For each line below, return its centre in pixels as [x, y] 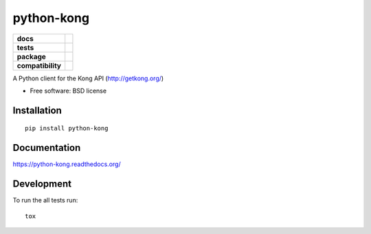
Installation [37, 110]
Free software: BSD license [68, 91]
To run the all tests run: [45, 200]
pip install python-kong [67, 128]
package [31, 56]
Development [42, 184]
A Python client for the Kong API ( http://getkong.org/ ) [88, 78]
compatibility [39, 65]
